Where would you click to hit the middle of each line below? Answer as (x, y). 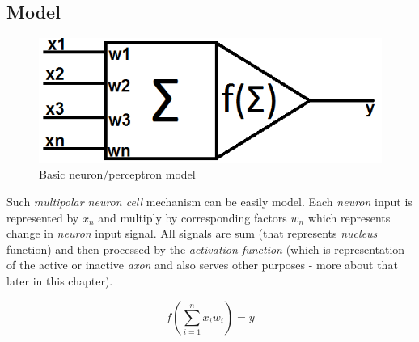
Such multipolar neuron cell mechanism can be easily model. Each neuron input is (209, 202)
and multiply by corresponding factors (193, 217)
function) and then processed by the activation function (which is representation (206, 249)
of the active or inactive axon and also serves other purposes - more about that (202, 265)
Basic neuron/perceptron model (117, 174)
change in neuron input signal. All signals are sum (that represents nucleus (192, 233)
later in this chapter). (60, 281)
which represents (349, 217)
